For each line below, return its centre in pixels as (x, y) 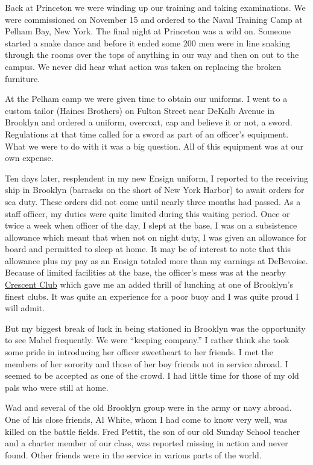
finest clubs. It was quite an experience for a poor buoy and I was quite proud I (152, 296)
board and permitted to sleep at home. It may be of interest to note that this (148, 249)
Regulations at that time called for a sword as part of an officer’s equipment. (147, 134)
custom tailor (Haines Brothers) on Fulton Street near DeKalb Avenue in (140, 110)
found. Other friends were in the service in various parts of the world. (133, 454)
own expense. (29, 158)
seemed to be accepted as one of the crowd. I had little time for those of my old (152, 375)
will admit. (25, 308)
